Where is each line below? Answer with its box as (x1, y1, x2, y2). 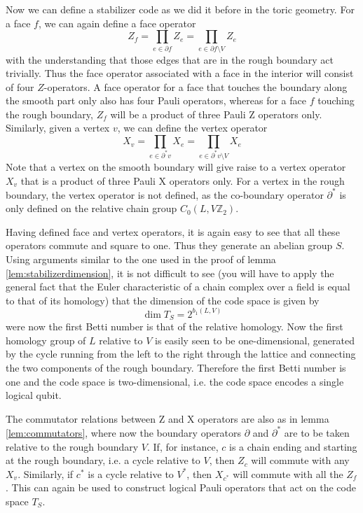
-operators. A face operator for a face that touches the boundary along (43, 79, 348, 94)
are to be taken (284, 425, 350, 440)
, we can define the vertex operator (117, 120, 268, 135)
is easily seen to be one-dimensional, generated (155, 332, 355, 347)
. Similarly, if (18, 466, 74, 481)
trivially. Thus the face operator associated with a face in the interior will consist (6, 66, 354, 80)
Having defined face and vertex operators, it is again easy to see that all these (6, 224, 340, 239)
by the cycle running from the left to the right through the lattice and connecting (6, 346, 356, 361)
